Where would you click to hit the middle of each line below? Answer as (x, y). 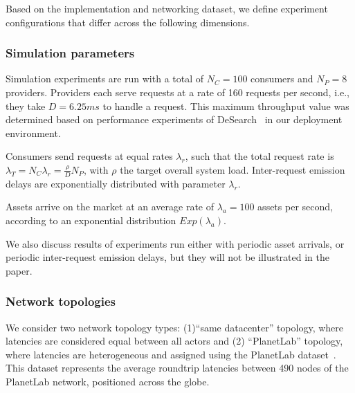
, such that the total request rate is (260, 156)
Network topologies (61, 301)
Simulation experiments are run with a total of (105, 79)
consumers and (282, 79)
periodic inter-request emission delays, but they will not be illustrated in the (168, 257)
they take (26, 106)
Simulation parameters (70, 53)
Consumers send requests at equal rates (89, 156)
